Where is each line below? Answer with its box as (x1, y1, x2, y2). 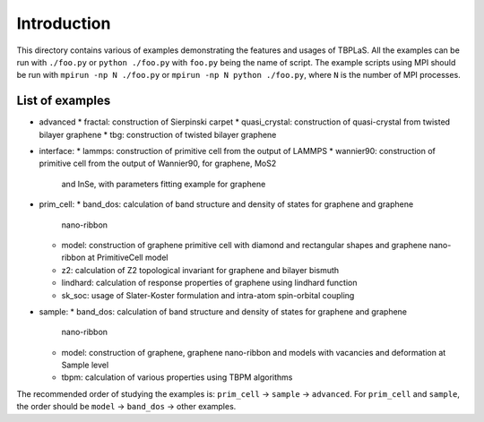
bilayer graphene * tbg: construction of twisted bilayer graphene (39, 129, 277, 140)
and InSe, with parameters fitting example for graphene (61, 178, 266, 189)
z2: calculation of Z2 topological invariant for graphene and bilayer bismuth (61, 264, 340, 275)
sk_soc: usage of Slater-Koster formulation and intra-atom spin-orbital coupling (61, 289, 355, 300)
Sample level (61, 359, 109, 371)
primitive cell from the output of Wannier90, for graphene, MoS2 (39, 158, 277, 169)
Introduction (16, 13, 111, 33)
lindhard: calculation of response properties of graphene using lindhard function (61, 278, 358, 289)
